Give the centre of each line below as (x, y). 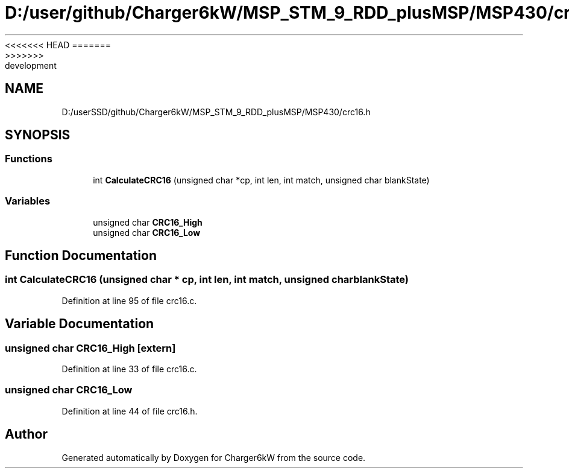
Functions (29, 159)
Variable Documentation (80, 324)
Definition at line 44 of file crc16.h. (130, 411)
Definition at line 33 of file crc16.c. (129, 369)
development (31, 65)
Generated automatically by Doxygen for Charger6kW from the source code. (214, 457)
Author (26, 434)
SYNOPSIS (38, 135)
